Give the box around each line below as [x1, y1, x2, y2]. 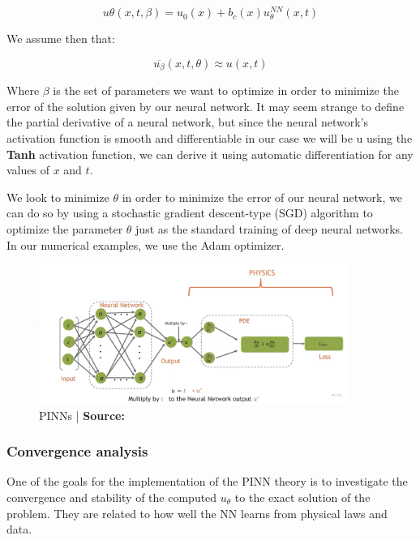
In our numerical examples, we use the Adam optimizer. [6, 236, 285, 253]
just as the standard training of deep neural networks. [135, 221, 403, 238]
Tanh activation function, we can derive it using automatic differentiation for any [6, 145, 414, 162]
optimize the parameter [6, 221, 123, 238]
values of [6, 161, 49, 178]
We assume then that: [6, 30, 115, 47]
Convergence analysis [6, 441, 148, 461]
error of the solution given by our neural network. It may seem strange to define [6, 97, 405, 114]
